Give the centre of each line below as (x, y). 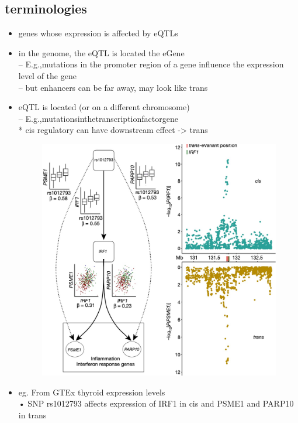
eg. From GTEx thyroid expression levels (92, 392)
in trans (32, 415)
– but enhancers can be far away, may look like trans (113, 87)
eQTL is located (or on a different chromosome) (104, 107)
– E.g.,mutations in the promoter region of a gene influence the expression (151, 64)
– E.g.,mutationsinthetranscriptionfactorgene (98, 118)
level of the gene (47, 75)
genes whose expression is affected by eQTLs (98, 33)
